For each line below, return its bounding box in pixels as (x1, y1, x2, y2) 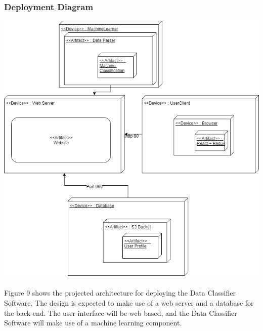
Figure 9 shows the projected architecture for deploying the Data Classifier (4, 287, 236, 298)
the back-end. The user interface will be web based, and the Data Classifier (4, 307, 237, 318)
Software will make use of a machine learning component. (4, 317, 182, 328)
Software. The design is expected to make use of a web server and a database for (4, 298, 254, 308)
